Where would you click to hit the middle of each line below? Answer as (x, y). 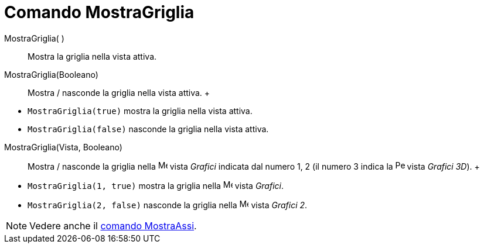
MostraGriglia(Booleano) (51, 74)
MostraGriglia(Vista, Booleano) (63, 147)
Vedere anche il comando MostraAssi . (113, 225)
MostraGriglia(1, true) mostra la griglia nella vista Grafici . (156, 185)
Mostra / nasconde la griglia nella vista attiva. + (119, 92)
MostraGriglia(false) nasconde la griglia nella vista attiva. (148, 129)
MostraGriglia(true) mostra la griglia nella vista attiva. (140, 111)
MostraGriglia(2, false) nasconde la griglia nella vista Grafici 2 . (168, 205)
